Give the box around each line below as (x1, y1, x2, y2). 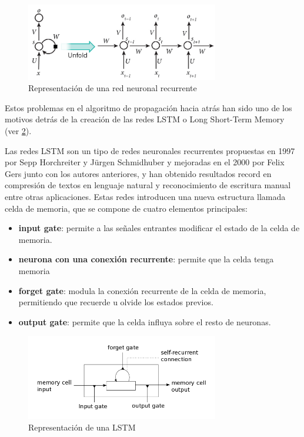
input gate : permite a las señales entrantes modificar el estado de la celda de (18, 222, 300, 234)
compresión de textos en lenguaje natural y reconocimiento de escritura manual (5, 179, 291, 191)
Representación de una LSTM (28, 421, 136, 433)
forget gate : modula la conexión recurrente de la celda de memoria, (18, 284, 266, 296)
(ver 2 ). (5, 124, 32, 136)
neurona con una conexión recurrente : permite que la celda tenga (18, 253, 274, 265)
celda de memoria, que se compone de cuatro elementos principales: (5, 202, 248, 214)
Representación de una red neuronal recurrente (28, 82, 197, 94)
